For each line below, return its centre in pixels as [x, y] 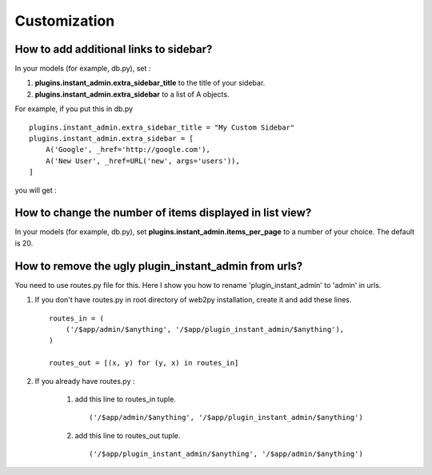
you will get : [36, 190]
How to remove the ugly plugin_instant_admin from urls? [159, 266]
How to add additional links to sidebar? [114, 49]
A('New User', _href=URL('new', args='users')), [142, 161]
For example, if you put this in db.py [74, 109]
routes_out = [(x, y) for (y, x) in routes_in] [144, 363]
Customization [65, 21]
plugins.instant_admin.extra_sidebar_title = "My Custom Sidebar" [162, 127]
